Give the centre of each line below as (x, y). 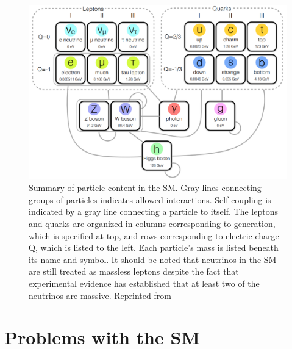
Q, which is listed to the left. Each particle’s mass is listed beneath (154, 247)
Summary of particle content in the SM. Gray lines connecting (145, 188)
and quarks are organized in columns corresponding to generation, (152, 224)
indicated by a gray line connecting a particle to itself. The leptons (153, 211)
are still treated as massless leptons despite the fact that (134, 271)
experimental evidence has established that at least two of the (144, 283)
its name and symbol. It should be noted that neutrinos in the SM (153, 259)
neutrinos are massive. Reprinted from (100, 295)
